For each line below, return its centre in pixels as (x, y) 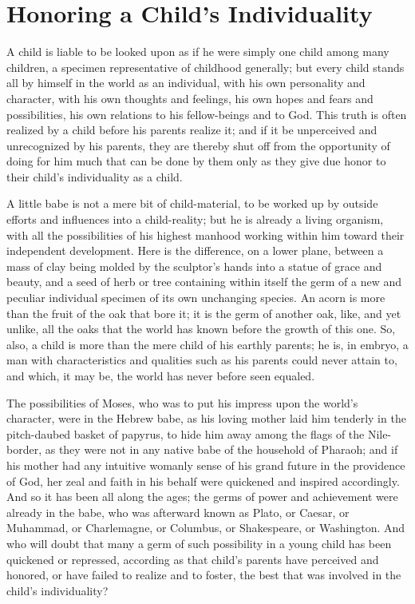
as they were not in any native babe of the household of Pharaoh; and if (221, 449)
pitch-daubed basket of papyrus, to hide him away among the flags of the (186, 433)
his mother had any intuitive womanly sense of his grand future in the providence (206, 465)
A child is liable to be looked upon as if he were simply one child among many (198, 52)
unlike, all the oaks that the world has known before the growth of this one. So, (201, 329)
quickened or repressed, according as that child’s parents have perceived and (193, 559)
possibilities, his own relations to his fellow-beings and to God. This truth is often (207, 114)
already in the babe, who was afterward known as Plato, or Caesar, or (178, 512)
